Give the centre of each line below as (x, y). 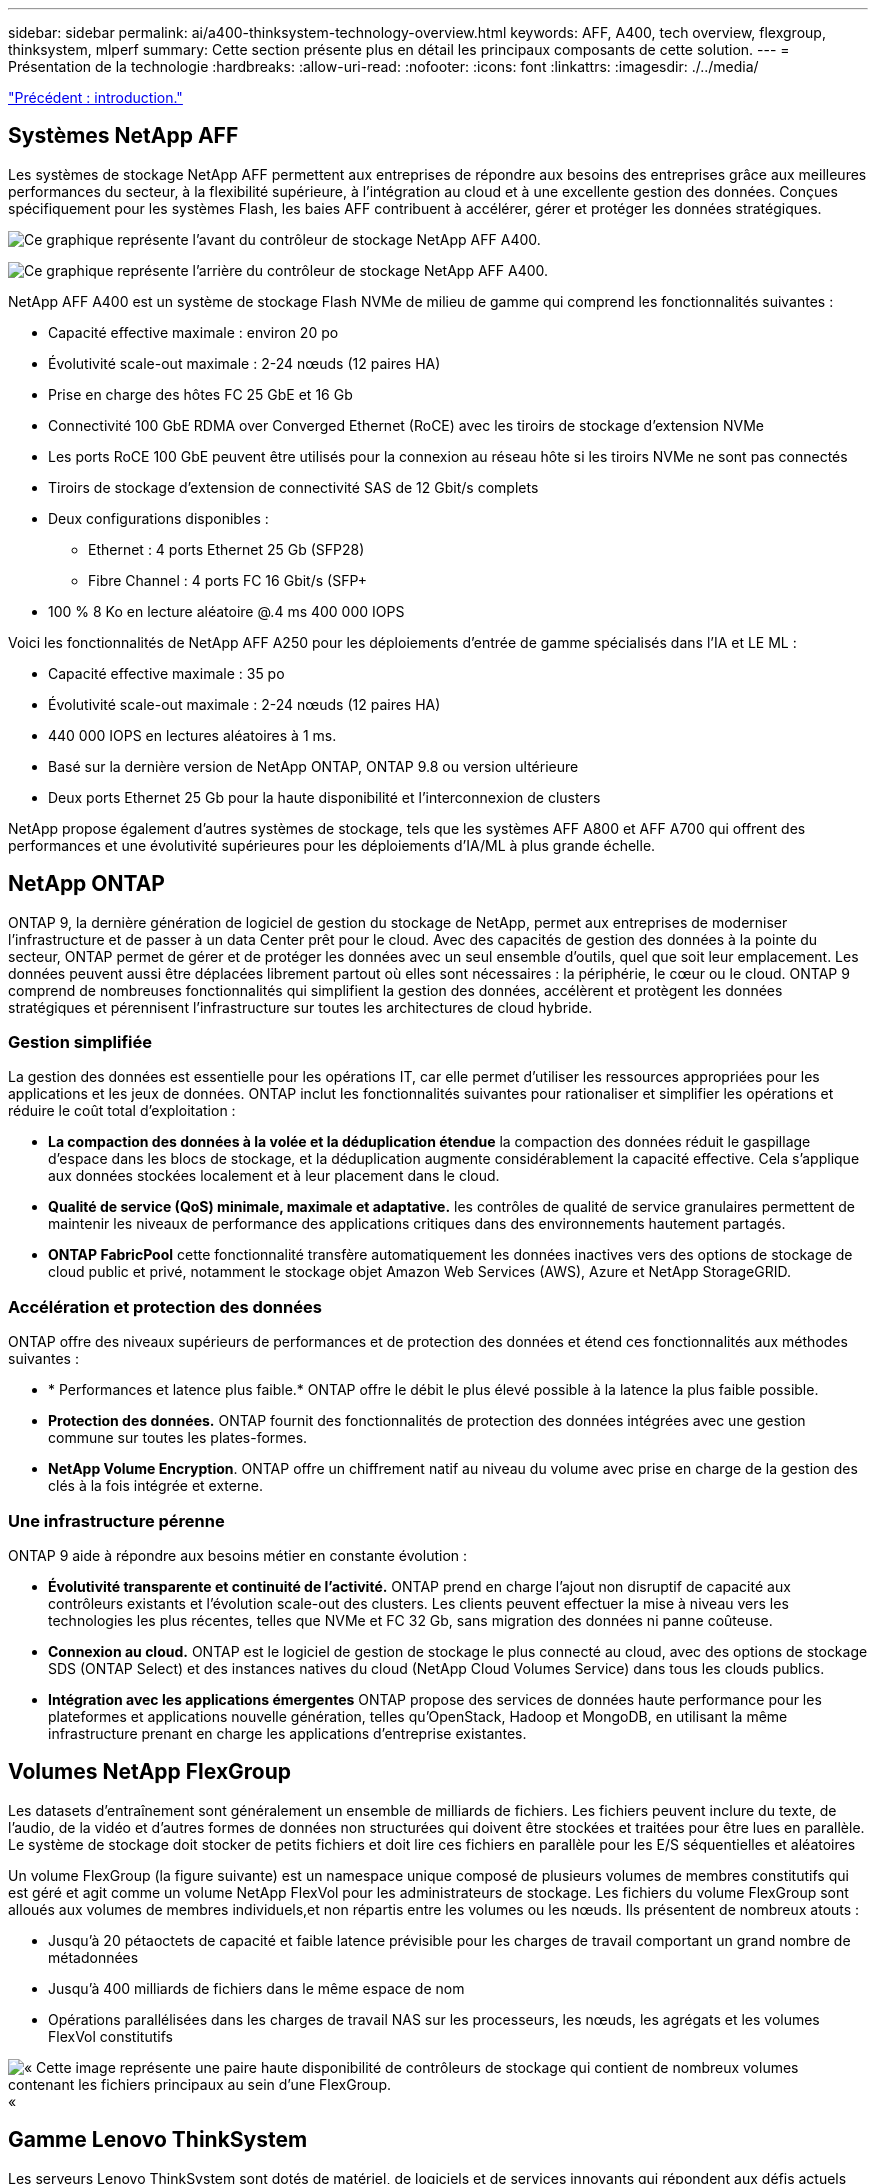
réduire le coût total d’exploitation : (122, 1111)
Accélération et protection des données (165, 1306)
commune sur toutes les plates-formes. (178, 1438)
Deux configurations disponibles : (158, 518)
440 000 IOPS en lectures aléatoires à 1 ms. (192, 735)
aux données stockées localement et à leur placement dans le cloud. (274, 1176)
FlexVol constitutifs (110, 2036)
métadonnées (93, 1957)
